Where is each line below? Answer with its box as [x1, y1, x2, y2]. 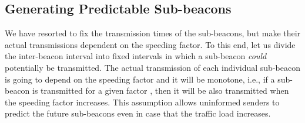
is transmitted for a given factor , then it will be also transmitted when [32, 84, 289, 97]
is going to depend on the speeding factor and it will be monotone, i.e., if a [5, 73, 275, 85]
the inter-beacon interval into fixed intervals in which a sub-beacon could [5, 50, 267, 62]
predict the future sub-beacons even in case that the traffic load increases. [5, 107, 271, 119]
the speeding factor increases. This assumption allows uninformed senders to [5, 95, 280, 108]
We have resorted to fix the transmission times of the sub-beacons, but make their [5, 27, 301, 39]
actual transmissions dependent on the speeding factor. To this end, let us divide [5, 38, 296, 50]
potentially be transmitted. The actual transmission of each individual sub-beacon [5, 61, 300, 73]
